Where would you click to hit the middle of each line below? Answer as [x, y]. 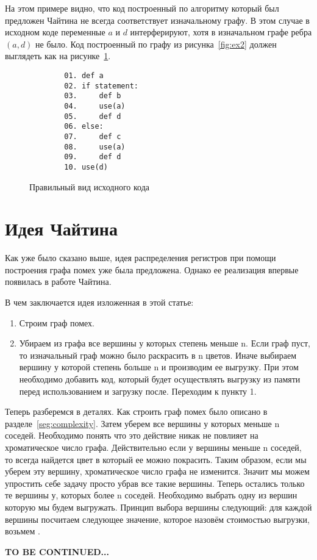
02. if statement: [101, 86]
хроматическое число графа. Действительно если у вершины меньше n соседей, [153, 447]
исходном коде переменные [55, 32]
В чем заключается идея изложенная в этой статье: [99, 302]
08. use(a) [95, 147]
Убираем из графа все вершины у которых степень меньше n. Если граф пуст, [165, 343]
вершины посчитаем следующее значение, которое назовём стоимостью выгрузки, [157, 519]
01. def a [84, 75]
